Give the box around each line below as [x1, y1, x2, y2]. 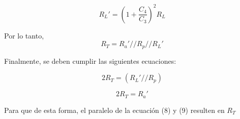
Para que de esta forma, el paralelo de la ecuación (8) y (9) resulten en [4, 104, 225, 115]
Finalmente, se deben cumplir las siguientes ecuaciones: [4, 55, 176, 66]
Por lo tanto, [4, 30, 44, 41]
